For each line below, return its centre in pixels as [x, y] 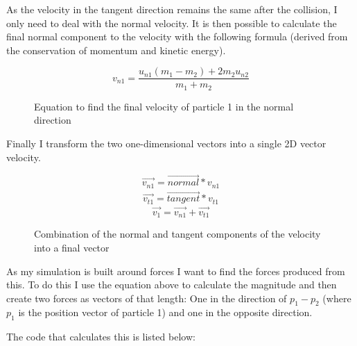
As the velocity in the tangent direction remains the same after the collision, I [172, 9]
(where [337, 298]
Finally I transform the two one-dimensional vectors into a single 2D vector [166, 143]
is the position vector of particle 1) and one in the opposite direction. [165, 312]
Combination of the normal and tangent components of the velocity [177, 234]
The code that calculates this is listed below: [101, 337]
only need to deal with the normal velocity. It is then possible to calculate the [172, 23]
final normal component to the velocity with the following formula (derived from [177, 36]
